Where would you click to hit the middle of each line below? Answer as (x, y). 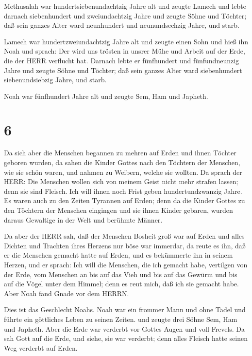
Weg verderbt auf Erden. (41, 347)
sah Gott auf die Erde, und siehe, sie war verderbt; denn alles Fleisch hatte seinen (126, 338)
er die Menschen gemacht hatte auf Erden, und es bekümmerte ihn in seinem (118, 255)
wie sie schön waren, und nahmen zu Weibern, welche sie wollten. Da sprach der (123, 172)
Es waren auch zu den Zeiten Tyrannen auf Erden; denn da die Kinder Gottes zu (125, 200)
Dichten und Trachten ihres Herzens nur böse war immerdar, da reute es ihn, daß (125, 245)
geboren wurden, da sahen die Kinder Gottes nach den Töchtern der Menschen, (122, 162)
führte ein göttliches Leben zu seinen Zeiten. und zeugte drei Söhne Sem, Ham (121, 319)
